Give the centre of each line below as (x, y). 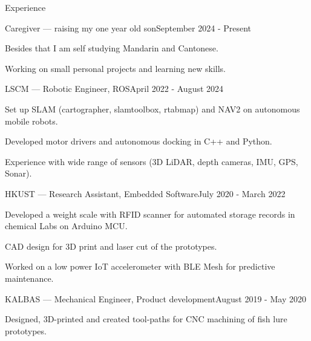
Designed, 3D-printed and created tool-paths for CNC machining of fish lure (146, 319)
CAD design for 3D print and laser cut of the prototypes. (111, 246)
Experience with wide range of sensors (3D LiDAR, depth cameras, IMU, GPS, (152, 161)
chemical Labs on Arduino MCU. (66, 226)
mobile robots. (31, 121)
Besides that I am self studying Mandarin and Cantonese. (112, 48)
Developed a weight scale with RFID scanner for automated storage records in (150, 214)
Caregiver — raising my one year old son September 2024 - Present (128, 28)
